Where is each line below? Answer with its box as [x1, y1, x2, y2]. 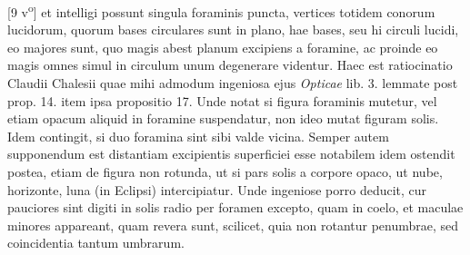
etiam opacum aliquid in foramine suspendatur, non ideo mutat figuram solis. [7, 109, 439, 128]
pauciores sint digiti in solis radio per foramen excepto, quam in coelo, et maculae [7, 198, 464, 217]
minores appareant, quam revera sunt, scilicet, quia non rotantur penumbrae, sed [7, 215, 459, 234]
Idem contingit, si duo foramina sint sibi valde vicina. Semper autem [7, 126, 389, 145]
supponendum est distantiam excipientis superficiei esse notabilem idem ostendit [7, 144, 455, 163]
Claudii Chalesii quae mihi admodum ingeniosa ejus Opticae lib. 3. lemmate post [7, 74, 458, 93]
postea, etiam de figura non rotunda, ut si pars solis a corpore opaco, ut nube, [7, 162, 443, 181]
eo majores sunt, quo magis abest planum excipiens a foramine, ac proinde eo [7, 37, 438, 56]
